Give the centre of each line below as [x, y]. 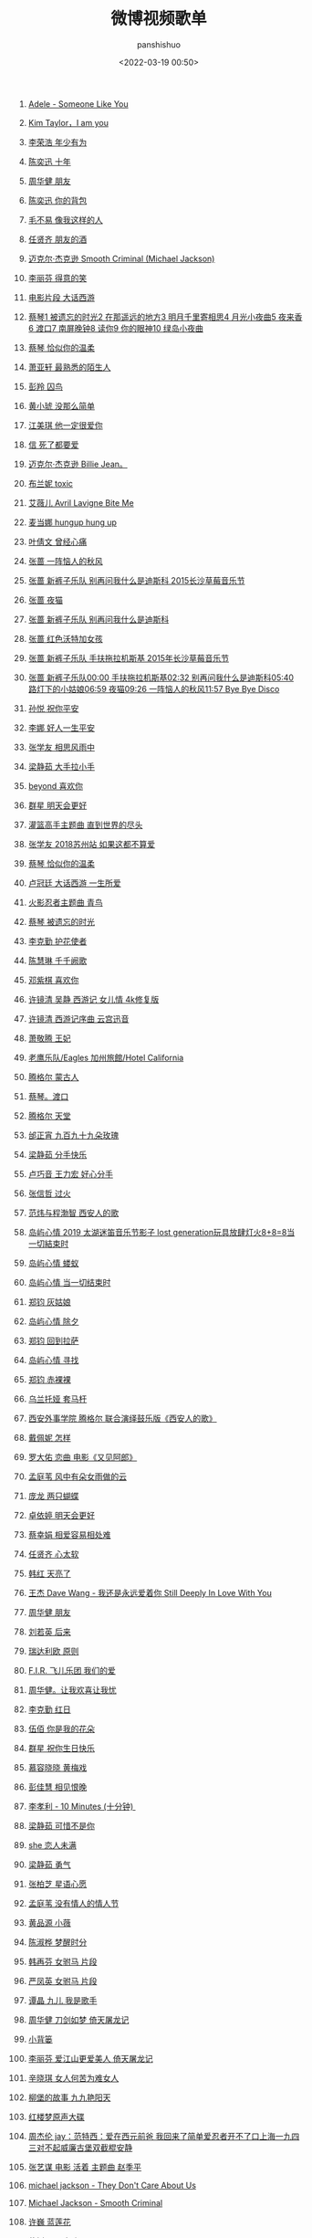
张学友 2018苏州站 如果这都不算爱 [92, 844]
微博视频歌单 [158, 19]
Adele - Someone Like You [78, 104]
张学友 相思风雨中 [61, 747]
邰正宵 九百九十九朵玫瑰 [73, 1135]
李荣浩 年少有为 [57, 142]
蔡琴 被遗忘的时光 [61, 921]
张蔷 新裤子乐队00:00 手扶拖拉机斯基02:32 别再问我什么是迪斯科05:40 [161, 678]
